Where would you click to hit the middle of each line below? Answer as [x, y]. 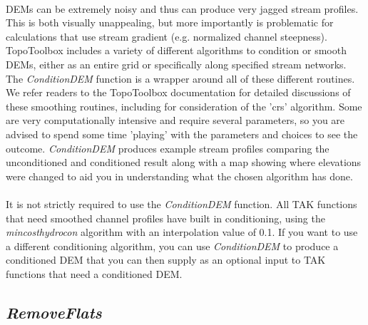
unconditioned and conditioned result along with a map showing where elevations [184, 162]
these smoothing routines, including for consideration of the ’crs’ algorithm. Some [184, 106]
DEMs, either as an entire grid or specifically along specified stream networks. [176, 64]
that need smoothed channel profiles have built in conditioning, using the [165, 218]
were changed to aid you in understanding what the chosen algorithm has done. [179, 176]
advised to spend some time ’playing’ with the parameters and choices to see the [182, 134]
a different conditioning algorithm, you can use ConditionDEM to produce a [172, 246]
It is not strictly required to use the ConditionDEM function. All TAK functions [182, 203]
